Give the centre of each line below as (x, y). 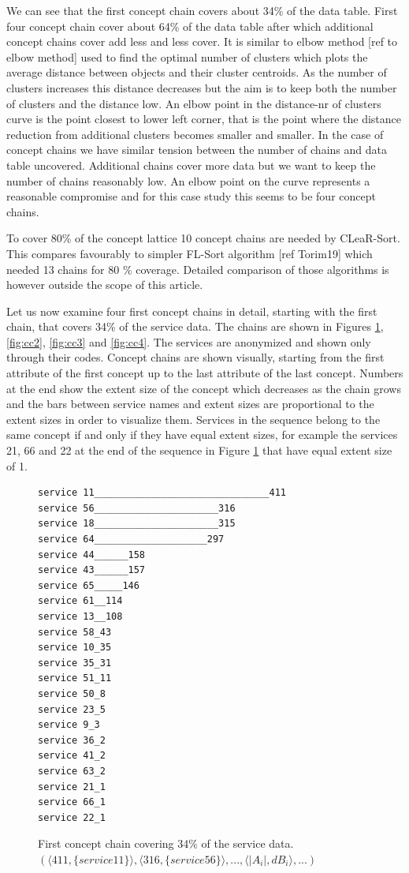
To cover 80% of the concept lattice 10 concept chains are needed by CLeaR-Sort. (203, 238)
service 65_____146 (89, 585)
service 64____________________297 (131, 539)
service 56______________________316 (137, 508)
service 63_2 (72, 771)
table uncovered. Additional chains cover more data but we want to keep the (191, 165)
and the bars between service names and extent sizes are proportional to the (190, 404)
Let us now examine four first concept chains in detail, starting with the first (192, 311)
